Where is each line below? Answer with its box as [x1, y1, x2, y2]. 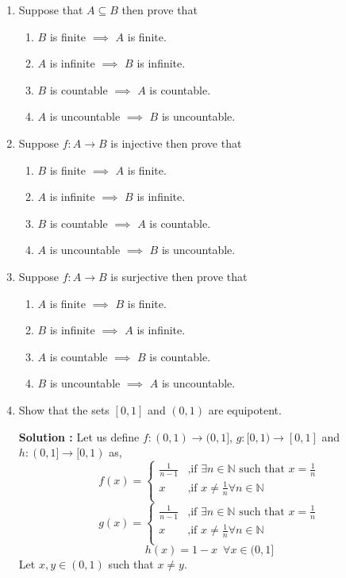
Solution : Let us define [18, 428, 140, 445]
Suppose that [18, 2, 83, 17]
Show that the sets [18, 401, 110, 418]
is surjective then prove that [110, 268, 248, 284]
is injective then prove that [110, 134, 242, 151]
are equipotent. [208, 401, 282, 418]
